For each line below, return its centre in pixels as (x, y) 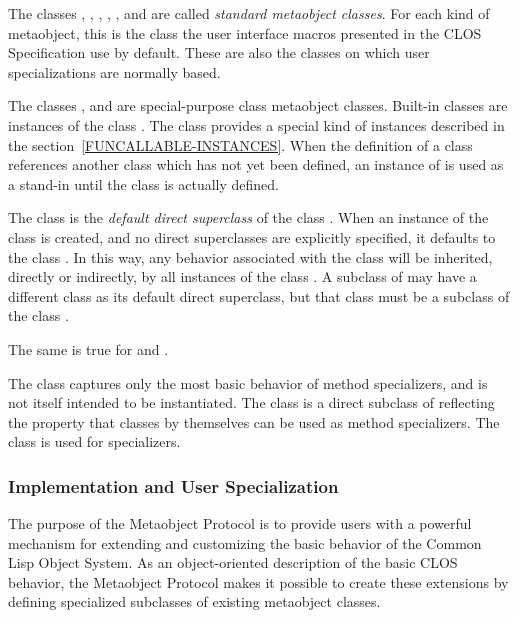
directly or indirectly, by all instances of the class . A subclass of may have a (242, 276)
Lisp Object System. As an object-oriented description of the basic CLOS (233, 562)
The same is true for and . (88, 348)
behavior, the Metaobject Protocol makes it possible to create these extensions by (258, 581)
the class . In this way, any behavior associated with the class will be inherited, (250, 256)
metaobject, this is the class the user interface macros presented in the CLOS (245, 32)
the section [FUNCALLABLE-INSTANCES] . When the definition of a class (240, 144)
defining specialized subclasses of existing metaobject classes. (194, 601)
